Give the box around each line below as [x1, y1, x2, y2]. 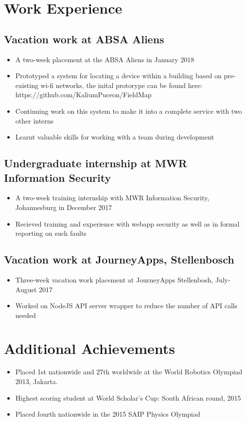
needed [15, 310, 36, 320]
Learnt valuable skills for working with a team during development [15, 132, 214, 142]
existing [15, 80, 38, 90]
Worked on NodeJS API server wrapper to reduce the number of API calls [15, 300, 238, 311]
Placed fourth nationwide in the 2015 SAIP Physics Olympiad [15, 409, 200, 419]
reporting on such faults [15, 228, 87, 238]
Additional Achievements [4, 338, 175, 358]
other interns [15, 115, 54, 125]
